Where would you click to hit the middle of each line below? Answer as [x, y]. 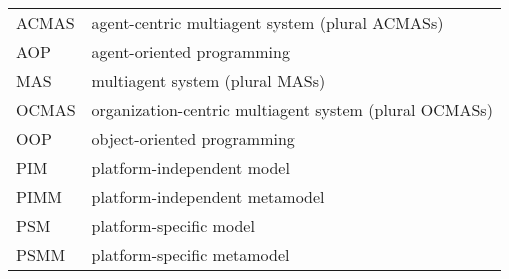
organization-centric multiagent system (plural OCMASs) [292, 109]
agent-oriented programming [190, 51]
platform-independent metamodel [208, 196]
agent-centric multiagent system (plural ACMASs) [267, 22]
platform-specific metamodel [190, 254]
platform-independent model [190, 167]
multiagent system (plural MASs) [208, 80]
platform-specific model [173, 225]
